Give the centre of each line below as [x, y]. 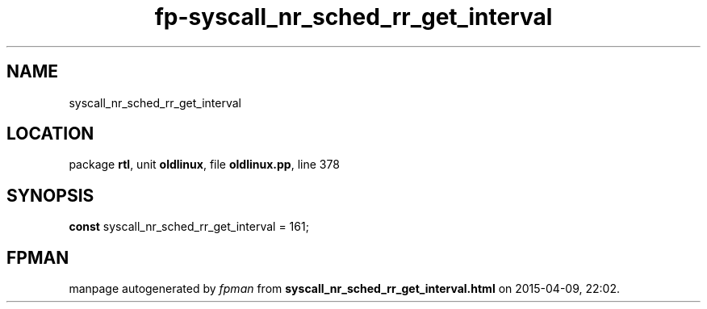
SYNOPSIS [50, 195]
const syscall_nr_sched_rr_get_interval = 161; [189, 227]
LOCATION [50, 134]
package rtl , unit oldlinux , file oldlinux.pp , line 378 [204, 165]
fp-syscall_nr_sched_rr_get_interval [353, 17]
